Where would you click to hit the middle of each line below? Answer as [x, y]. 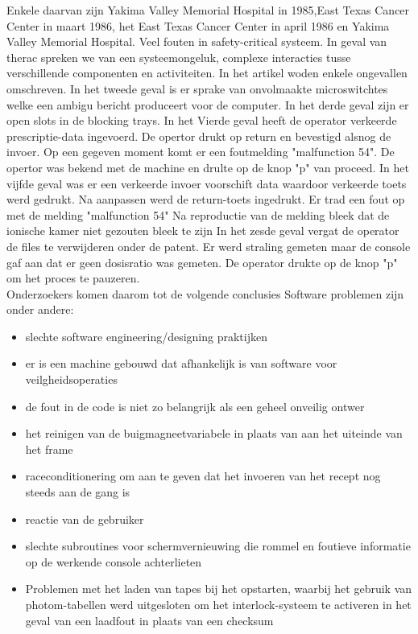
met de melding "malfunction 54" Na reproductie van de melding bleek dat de [198, 214]
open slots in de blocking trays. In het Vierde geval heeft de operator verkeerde [202, 120]
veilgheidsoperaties [71, 379]
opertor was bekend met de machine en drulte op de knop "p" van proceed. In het [208, 167]
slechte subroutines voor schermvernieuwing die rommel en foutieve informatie [218, 546]
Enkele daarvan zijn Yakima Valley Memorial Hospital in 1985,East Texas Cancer [208, 10]
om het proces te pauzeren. [73, 278]
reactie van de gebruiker [85, 519]
